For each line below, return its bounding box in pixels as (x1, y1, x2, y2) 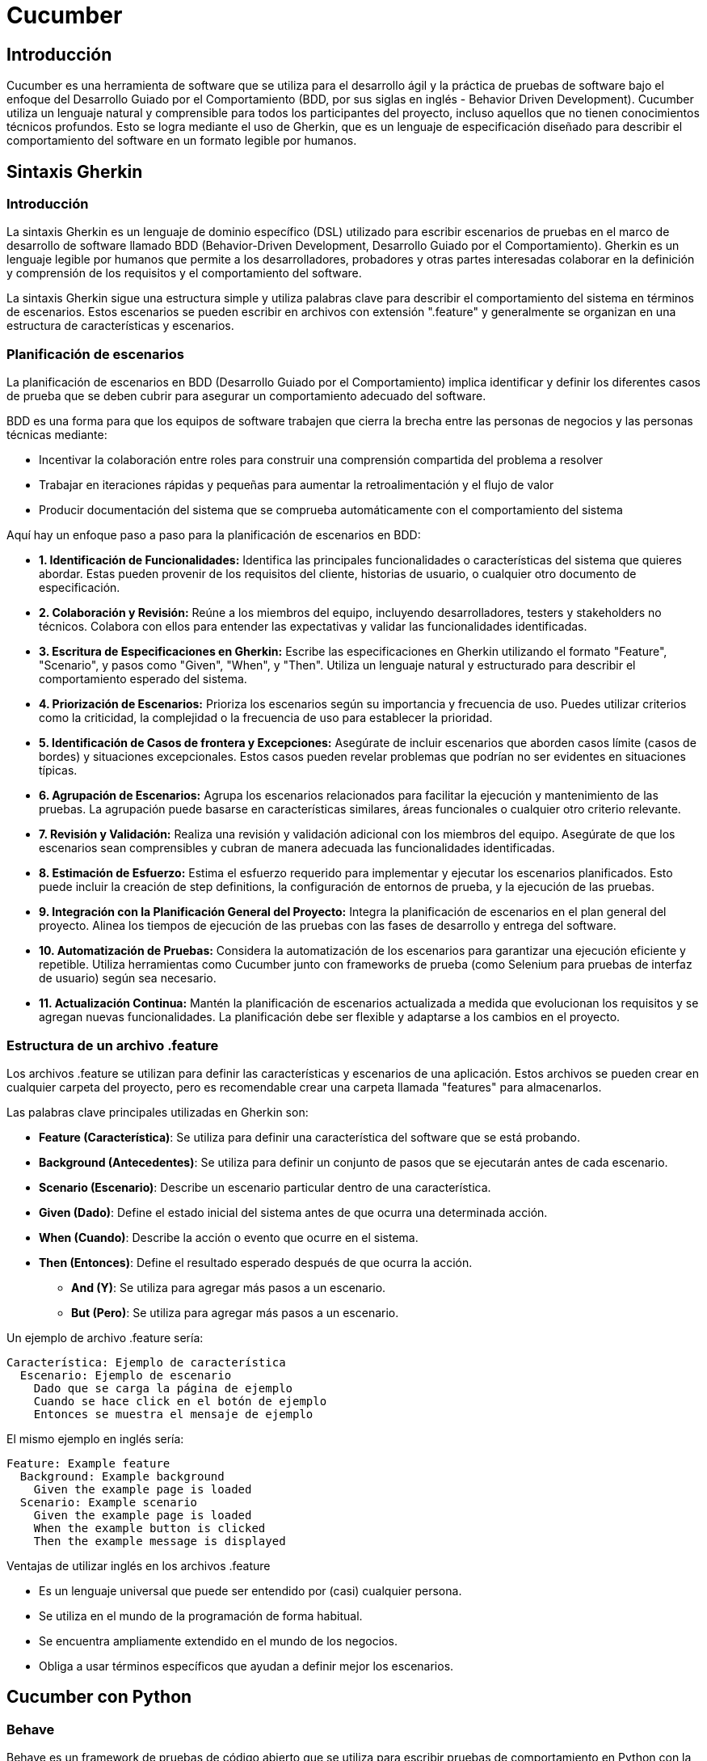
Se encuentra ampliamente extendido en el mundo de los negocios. (39, 1633, 398, 1648)
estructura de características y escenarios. (6, 319, 234, 333)
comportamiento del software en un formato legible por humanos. (6, 133, 357, 148)
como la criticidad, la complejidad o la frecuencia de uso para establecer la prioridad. (39, 711, 493, 725)
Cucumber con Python (6, 1687, 192, 1708)
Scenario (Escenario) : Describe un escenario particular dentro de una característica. (39, 1180, 491, 1194)
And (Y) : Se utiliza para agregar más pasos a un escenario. (71, 1280, 386, 1294)
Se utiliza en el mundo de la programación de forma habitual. (39, 1608, 363, 1623)
